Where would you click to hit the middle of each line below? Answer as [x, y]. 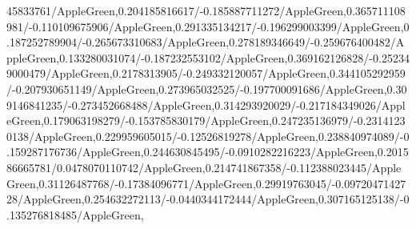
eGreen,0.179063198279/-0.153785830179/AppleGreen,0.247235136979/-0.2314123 [206, 121]
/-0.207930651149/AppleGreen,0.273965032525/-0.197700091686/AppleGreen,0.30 [207, 88]
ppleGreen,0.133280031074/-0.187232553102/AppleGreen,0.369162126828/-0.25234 [208, 57]
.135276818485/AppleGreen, [75, 214]
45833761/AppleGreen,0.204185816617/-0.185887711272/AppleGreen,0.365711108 [206, 10]
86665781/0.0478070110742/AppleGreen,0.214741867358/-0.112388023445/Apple [204, 167]
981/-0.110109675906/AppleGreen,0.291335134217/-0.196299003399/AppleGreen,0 [208, 26]
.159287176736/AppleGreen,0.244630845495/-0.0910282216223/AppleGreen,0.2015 [208, 152]
